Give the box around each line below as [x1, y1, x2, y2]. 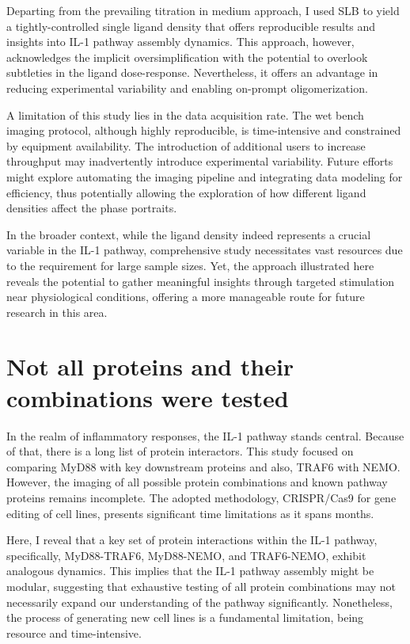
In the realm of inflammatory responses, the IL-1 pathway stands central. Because [6, 427, 404, 444]
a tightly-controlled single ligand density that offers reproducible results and [6, 17, 376, 34]
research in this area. [6, 303, 108, 320]
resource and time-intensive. [6, 624, 142, 641]
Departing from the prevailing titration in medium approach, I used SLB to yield [6, 2, 400, 18]
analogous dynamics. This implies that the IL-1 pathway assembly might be [6, 562, 374, 579]
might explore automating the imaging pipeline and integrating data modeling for [6, 168, 403, 185]
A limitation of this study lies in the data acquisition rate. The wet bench [6, 106, 364, 123]
